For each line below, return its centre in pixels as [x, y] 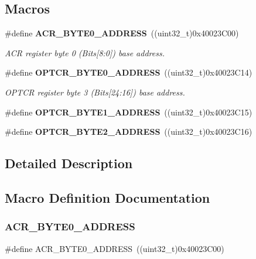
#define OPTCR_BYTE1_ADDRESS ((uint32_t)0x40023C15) [129, 112]
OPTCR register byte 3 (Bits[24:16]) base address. [95, 92]
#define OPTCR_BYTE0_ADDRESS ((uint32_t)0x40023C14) [129, 72]
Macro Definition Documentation [107, 197]
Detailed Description [69, 163]
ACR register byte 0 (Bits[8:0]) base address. [85, 52]
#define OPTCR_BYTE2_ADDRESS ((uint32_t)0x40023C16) [129, 132]
